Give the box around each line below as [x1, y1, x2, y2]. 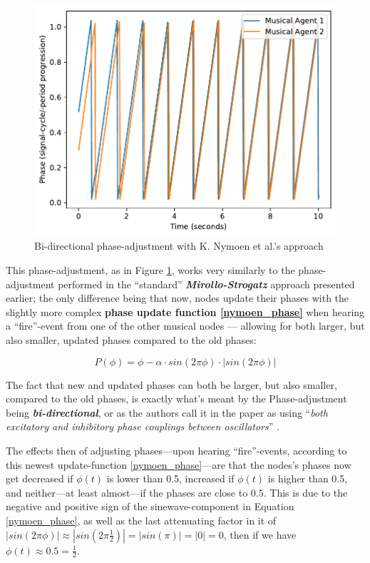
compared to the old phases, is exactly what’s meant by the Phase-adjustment [6, 391, 347, 406]
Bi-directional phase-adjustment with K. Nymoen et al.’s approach [34, 238, 324, 253]
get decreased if [6, 471, 73, 486]
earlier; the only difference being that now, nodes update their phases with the [6, 290, 349, 305]
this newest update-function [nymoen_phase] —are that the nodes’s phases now [6, 457, 351, 472]
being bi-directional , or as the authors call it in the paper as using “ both [6, 405, 328, 420]
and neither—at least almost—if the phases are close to [6, 485, 248, 499]
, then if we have [223, 527, 297, 542]
